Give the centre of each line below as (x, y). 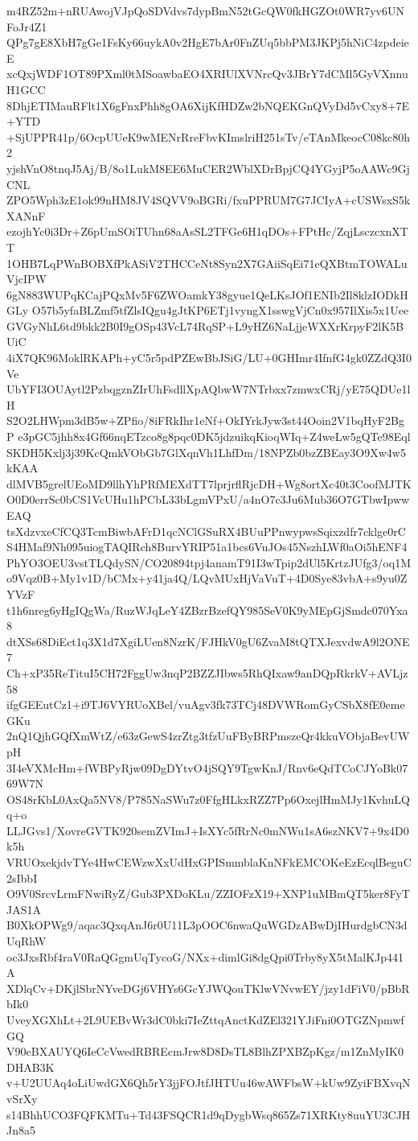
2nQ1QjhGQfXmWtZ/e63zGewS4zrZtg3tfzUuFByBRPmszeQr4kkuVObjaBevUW (208, 736)
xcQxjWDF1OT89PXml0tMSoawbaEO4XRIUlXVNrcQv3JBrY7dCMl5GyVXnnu (207, 74)
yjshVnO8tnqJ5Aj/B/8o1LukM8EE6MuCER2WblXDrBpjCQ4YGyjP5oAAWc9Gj (208, 168)
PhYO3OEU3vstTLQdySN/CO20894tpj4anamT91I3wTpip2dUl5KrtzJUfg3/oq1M (209, 562)
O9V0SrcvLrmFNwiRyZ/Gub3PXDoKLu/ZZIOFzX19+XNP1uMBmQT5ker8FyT (208, 894)
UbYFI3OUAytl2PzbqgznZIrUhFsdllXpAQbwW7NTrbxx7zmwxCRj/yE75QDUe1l (209, 389)
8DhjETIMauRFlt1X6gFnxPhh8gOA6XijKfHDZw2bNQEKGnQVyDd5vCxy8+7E (208, 105)
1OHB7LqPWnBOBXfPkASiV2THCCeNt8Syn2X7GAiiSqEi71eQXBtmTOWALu (207, 263)
